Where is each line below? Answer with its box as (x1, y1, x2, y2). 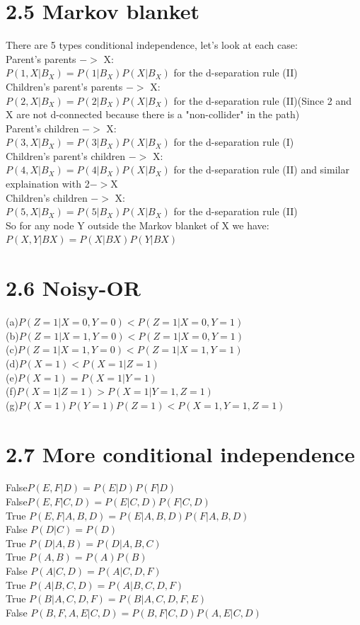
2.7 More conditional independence (6, 439, 355, 468)
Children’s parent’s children (6, 148, 126, 163)
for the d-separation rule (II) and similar (173, 162, 349, 177)
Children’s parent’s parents (6, 79, 123, 93)
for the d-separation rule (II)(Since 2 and (173, 93, 352, 108)
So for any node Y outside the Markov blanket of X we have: (6, 217, 269, 232)
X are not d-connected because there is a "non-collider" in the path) (6, 107, 300, 122)
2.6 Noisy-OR (6, 273, 141, 302)
